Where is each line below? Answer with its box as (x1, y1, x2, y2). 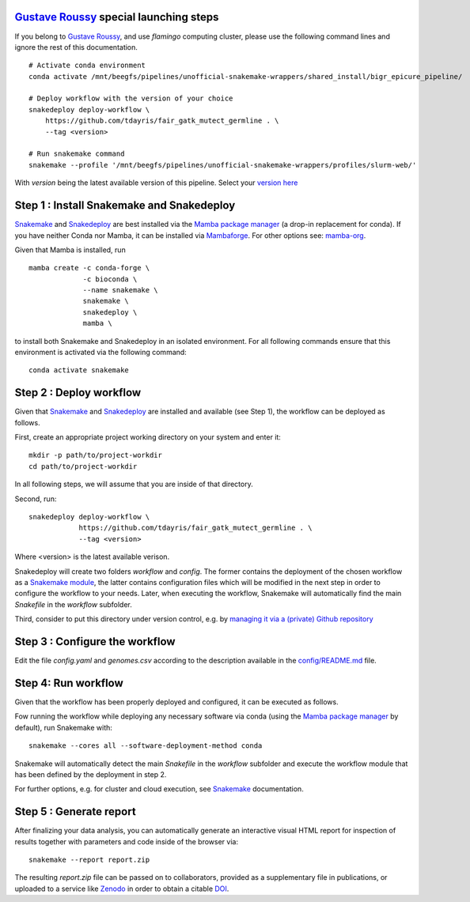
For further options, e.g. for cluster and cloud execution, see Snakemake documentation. (14, 784, 304, 794)
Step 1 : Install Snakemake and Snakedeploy (14, 198, 236, 213)
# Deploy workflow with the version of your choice (28, 94, 233, 103)
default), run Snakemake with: (14, 723, 112, 732)
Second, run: (14, 494, 57, 504)
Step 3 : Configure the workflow (14, 635, 176, 648)
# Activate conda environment (28, 61, 146, 70)
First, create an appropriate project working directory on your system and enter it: (14, 432, 281, 442)
